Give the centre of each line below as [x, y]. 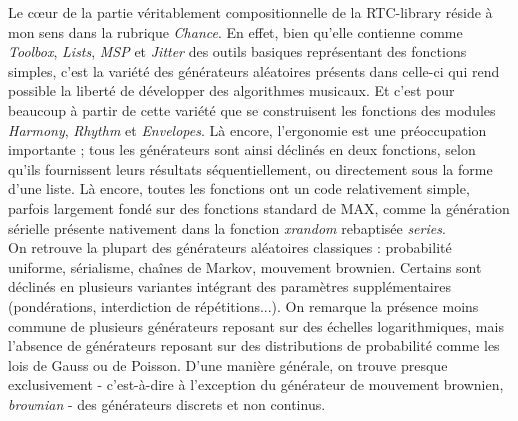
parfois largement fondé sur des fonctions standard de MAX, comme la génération [259, 207]
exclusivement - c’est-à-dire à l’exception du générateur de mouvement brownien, [256, 384]
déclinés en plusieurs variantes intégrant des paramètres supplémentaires [229, 286]
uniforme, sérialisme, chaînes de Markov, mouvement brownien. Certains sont [245, 266]
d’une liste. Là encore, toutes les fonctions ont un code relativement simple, [239, 188]
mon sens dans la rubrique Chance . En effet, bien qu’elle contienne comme [235, 31]
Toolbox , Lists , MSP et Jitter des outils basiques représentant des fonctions [237, 51]
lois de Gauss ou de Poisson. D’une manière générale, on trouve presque [228, 364]
